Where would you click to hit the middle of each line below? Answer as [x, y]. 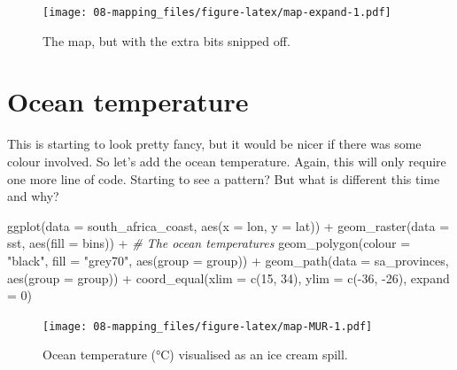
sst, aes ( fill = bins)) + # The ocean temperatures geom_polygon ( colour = [209, 243]
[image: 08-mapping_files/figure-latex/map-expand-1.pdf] [217, 12]
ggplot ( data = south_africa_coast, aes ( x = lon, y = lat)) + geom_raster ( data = [228, 225]
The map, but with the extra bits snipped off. [167, 40]
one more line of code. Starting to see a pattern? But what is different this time [224, 178]
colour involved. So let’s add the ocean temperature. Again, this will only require [227, 161]
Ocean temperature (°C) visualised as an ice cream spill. [195, 355]
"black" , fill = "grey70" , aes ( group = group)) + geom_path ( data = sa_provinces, [228, 260]
